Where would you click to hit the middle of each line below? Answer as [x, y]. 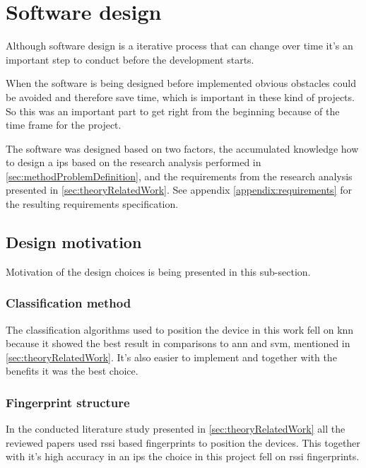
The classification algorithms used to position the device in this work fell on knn [180, 329]
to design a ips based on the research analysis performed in [134, 162]
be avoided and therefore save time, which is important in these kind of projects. [180, 96]
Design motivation [74, 242]
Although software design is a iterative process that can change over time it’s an [179, 46]
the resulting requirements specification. [92, 204]
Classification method [69, 303]
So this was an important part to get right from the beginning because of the [173, 111]
